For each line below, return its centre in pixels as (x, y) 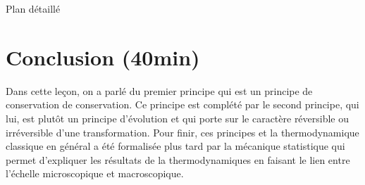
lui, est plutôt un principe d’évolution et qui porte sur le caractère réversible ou (178, 118)
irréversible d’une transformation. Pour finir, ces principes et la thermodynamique (182, 132)
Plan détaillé (33, 8)
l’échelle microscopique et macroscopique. (95, 173)
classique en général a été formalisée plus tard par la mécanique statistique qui (175, 146)
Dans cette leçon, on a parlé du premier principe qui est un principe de (159, 90)
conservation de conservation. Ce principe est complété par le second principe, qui (182, 104)
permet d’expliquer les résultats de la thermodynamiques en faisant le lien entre (178, 159)
